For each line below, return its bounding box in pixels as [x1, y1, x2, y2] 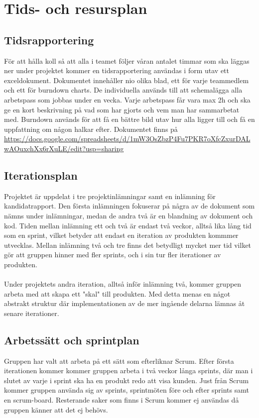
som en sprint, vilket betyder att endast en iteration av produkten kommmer [4, 230, 239, 240]
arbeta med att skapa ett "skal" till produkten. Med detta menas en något [4, 288, 231, 299]
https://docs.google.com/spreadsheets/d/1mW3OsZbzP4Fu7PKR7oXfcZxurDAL [4, 133, 251, 144]
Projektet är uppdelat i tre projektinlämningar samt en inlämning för [4, 191, 216, 201]
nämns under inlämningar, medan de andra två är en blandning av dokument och [4, 210, 253, 220]
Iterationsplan [4, 167, 78, 183]
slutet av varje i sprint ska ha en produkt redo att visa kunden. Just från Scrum [4, 375, 249, 385]
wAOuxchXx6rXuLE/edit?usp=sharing [4, 143, 124, 153]
